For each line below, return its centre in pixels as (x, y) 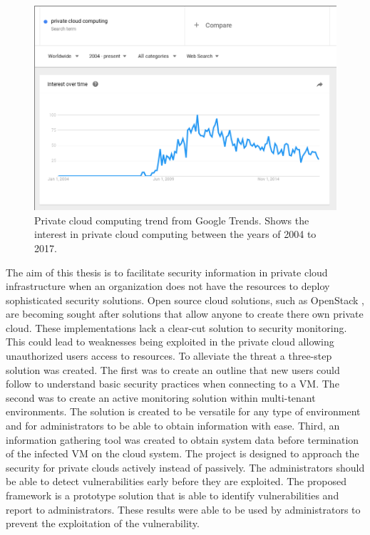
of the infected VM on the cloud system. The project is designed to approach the (183, 453)
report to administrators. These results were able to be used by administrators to (183, 509)
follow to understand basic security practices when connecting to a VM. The (173, 384)
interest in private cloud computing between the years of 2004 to (175, 234)
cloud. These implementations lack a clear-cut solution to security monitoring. (176, 327)
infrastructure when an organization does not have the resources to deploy (168, 286)
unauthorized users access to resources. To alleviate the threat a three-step (169, 356)
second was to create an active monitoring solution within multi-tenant (161, 397)
